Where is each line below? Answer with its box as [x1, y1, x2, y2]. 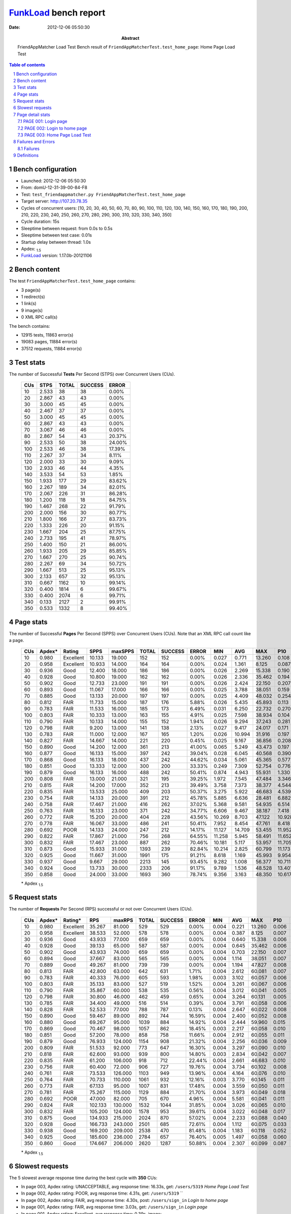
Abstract [121, 35, 140, 41]
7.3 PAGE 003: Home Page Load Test [17, 132, 92, 138]
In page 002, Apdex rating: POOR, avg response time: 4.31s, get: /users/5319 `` [21, 1190, 183, 1197]
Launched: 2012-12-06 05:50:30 [21, 178, 86, 184]
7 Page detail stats [13, 112, 50, 118]
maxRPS [113, 917, 133, 924]
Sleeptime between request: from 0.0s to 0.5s [21, 225, 113, 231]
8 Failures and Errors [13, 139, 55, 145]
